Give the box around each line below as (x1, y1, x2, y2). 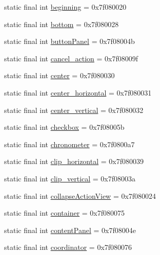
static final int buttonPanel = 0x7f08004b (4, 36, 135, 47)
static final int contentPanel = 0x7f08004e (4, 224, 136, 235)
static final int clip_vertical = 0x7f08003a (4, 173, 136, 183)
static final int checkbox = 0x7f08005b (4, 122, 125, 132)
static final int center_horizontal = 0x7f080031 (4, 87, 152, 98)
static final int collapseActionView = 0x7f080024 (4, 190, 156, 201)
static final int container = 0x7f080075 (4, 207, 125, 218)
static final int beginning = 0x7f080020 (4, 2, 127, 12)
